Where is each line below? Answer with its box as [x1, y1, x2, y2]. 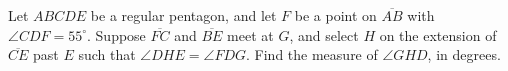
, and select [289, 24, 359, 45]
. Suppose [87, 24, 146, 45]
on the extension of [379, 24, 497, 45]
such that [78, 44, 136, 65]
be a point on [294, 5, 377, 25]
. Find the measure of [246, 44, 378, 65]
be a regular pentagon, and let [90, 5, 277, 25]
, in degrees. [427, 44, 501, 65]
